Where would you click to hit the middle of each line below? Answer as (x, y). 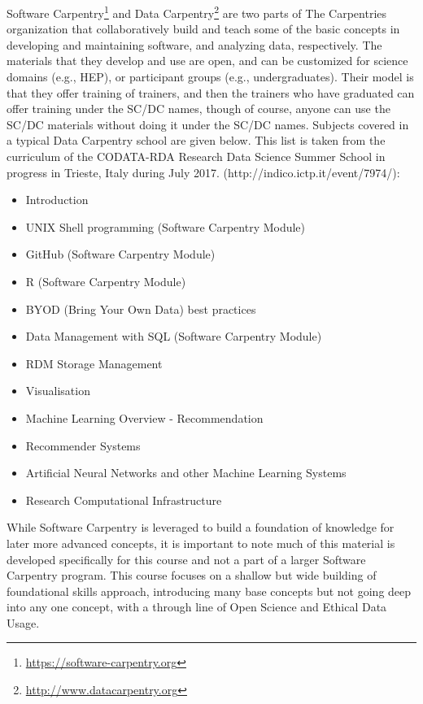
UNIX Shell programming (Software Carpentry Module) (166, 226)
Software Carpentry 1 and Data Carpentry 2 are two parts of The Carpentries (197, 12)
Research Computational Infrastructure (124, 500)
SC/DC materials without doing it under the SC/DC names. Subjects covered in (208, 124)
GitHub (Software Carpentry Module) (120, 254)
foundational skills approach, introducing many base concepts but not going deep (209, 591)
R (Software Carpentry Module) (106, 281)
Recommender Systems (83, 445)
